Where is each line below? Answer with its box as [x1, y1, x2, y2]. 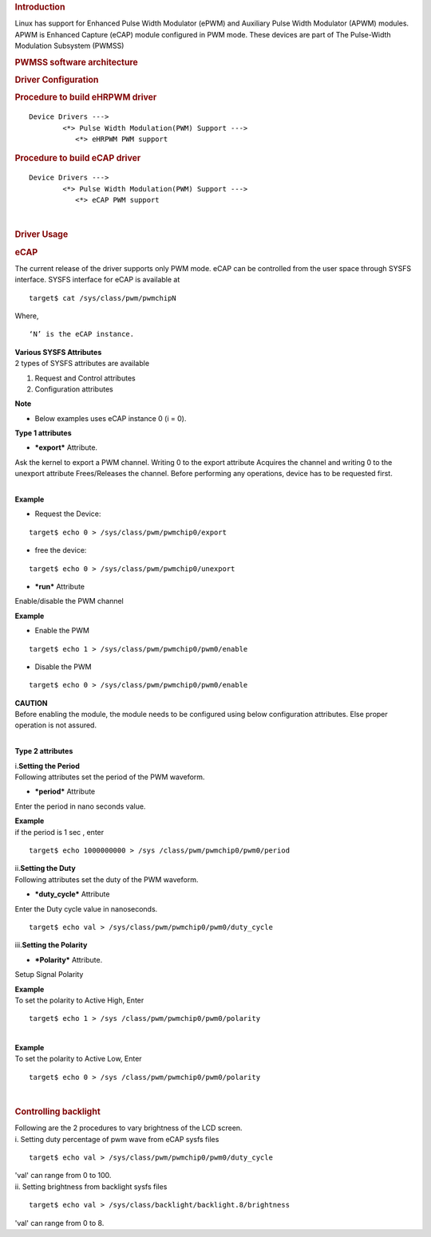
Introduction [14, 2, 65, 12]
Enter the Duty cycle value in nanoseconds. [14, 904, 158, 913]
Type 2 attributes [14, 747, 73, 756]
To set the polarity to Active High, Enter [14, 995, 144, 1005]
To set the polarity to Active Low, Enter [14, 1054, 143, 1064]
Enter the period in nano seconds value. [14, 802, 146, 811]
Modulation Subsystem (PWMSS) [14, 41, 125, 51]
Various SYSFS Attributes [14, 347, 102, 357]
